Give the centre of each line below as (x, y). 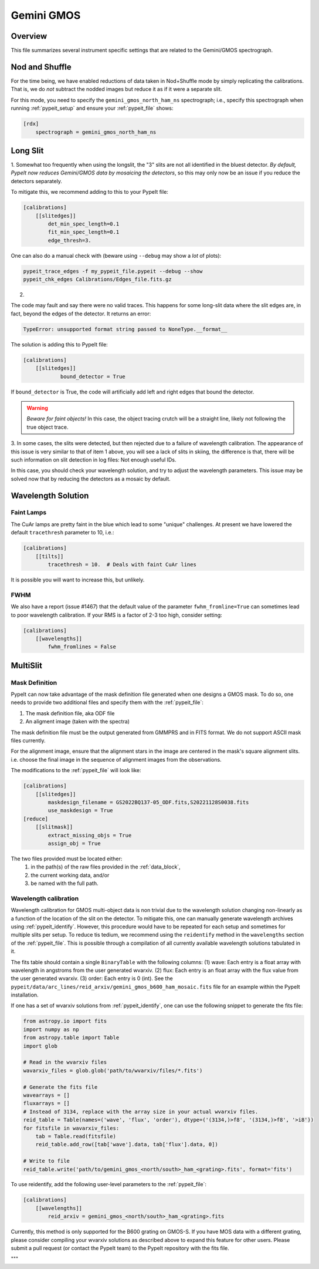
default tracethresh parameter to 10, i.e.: (62, 533)
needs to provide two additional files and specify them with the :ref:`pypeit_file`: (107, 702)
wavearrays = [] (47, 1095)
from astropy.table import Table (71, 1038)
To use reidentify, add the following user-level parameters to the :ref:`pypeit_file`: (108, 1184)
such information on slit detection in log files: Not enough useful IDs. (94, 460)
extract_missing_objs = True (90, 835)
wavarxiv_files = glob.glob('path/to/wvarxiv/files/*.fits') (113, 1071)
